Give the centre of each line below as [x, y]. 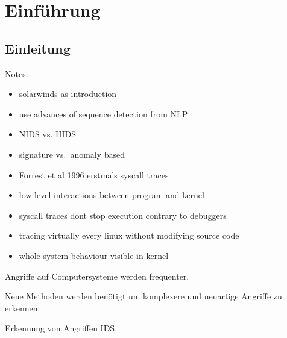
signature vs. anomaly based [72, 154]
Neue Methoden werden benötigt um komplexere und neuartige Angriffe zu [143, 296]
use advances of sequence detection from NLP [103, 114]
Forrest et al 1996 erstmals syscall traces [94, 174]
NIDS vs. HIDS [47, 134]
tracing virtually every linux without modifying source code [129, 235]
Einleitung [38, 48]
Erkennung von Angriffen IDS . [61, 328]
